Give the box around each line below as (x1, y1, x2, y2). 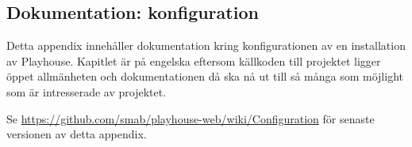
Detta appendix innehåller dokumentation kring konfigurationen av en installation (6, 37, 406, 54)
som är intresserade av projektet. (6, 83, 167, 100)
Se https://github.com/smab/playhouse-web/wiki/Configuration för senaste (6, 110, 375, 126)
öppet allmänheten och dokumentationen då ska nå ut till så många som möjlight (6, 68, 403, 85)
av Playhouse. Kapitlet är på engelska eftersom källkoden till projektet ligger (6, 52, 381, 69)
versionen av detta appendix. (6, 126, 147, 142)
